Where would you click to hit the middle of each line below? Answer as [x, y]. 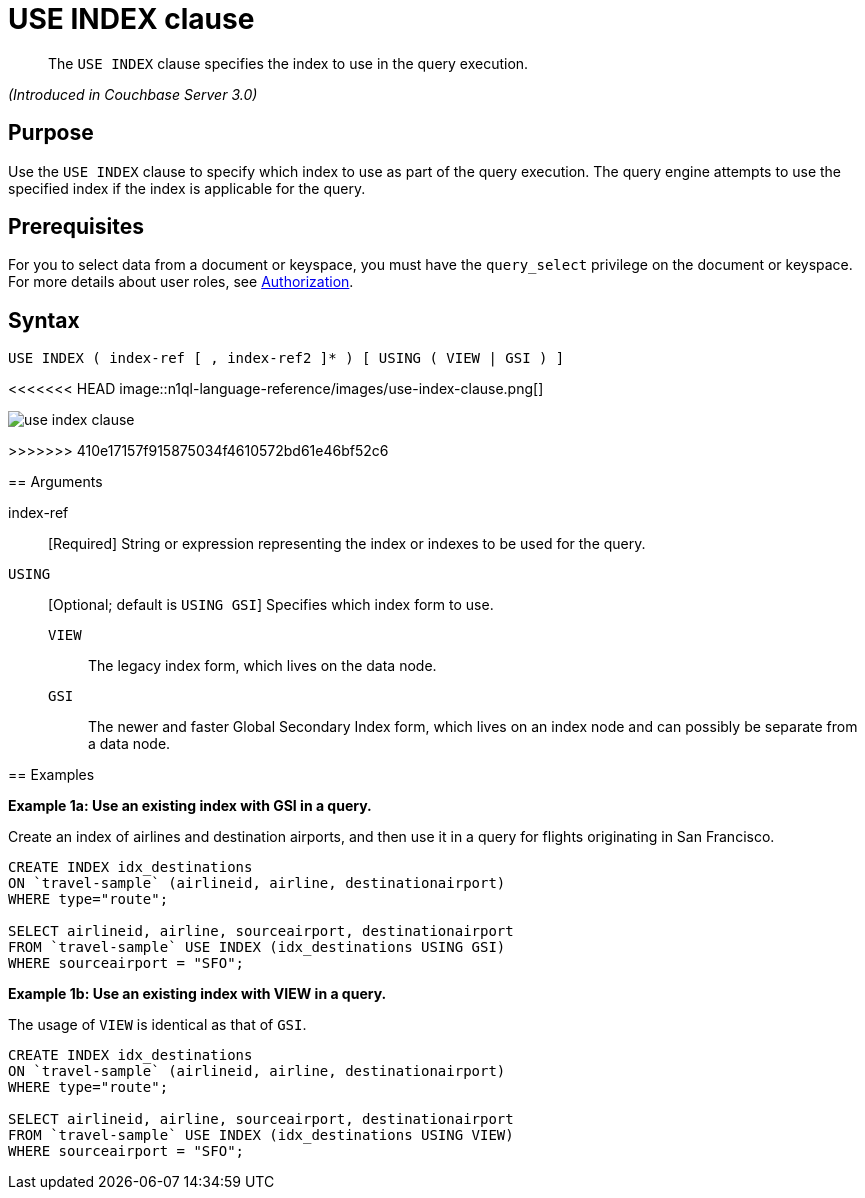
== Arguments [55, 482]
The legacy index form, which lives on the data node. [262, 666]
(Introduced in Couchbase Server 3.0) [133, 94]
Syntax [44, 320]
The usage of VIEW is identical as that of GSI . [157, 1025]
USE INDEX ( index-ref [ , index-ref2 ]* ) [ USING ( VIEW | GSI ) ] [286, 358]
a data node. [129, 744]
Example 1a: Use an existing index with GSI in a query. [190, 806]
